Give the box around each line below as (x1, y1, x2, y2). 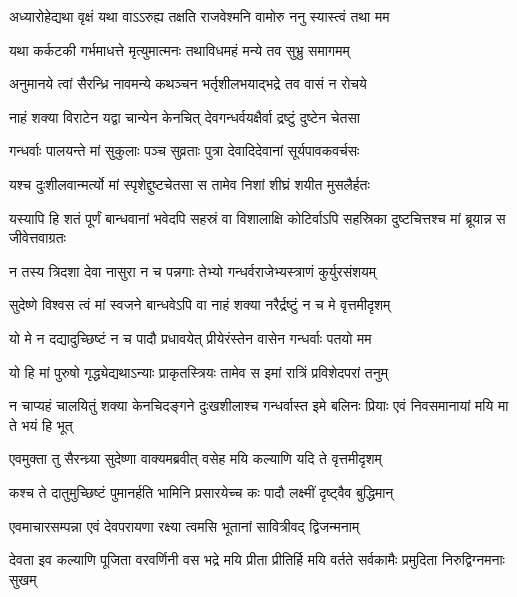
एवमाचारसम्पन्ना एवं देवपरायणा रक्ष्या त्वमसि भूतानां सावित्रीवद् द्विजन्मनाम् (9, 515, 360, 536)
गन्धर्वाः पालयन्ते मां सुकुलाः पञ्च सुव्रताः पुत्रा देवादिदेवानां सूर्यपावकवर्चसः (9, 140, 360, 161)
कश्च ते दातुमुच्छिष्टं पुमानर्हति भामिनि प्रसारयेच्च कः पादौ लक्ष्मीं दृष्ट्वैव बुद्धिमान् (9, 481, 394, 502)
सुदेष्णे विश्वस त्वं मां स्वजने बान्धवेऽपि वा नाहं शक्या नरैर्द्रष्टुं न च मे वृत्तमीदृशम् (9, 294, 391, 315)
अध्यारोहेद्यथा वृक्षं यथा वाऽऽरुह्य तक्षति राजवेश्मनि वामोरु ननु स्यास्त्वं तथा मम (9, 6, 390, 26)
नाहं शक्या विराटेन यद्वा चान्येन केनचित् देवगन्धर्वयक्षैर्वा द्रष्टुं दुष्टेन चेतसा (9, 106, 360, 127)
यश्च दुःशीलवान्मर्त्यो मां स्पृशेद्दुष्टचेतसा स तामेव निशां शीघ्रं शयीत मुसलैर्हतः (9, 173, 370, 194)
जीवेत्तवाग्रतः (9, 227, 66, 248)
